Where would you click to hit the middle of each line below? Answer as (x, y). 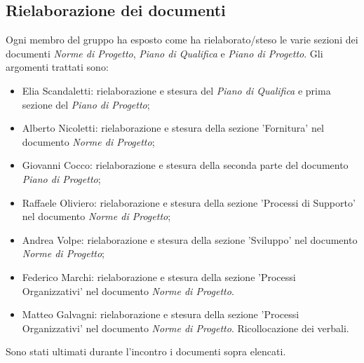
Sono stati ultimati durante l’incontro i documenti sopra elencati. (146, 351)
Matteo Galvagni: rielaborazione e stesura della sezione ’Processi (161, 314)
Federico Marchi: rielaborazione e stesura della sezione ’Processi (159, 276)
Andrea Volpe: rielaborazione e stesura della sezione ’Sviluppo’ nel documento (190, 239)
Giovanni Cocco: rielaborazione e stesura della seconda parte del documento (185, 165)
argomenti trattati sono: (57, 67)
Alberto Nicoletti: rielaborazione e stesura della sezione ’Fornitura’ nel (173, 128)
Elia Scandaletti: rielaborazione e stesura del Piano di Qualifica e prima (176, 90)
